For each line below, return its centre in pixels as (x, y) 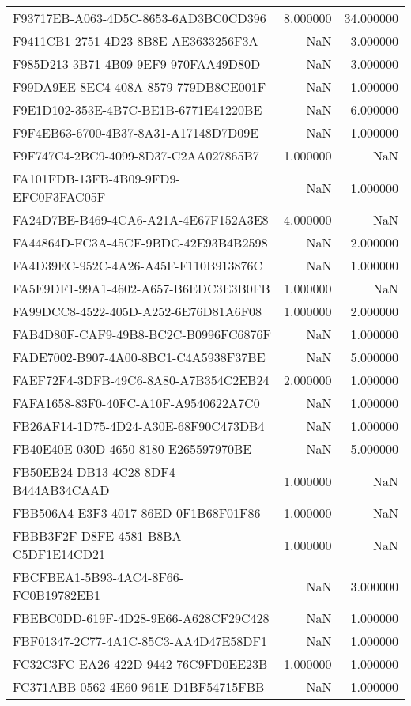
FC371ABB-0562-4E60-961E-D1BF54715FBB (139, 687)
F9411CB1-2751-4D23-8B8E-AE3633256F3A (136, 41)
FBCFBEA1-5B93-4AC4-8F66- (98, 577)
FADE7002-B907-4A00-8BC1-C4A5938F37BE (139, 357)
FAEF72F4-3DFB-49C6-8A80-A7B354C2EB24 (141, 380)
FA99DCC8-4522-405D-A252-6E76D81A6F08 (138, 311)
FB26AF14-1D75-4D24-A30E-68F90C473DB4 (139, 426)
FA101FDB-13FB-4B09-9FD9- (96, 178)
